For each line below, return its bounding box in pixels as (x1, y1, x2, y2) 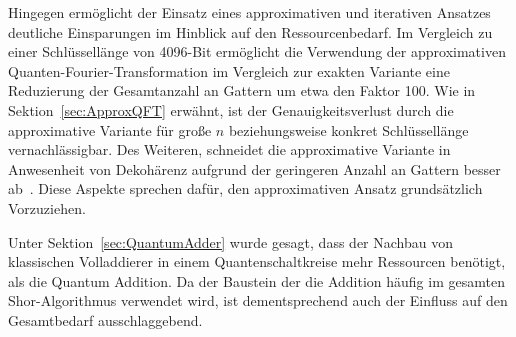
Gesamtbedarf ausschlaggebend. (8, 309, 203, 330)
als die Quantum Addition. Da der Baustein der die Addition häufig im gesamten (8, 270, 505, 291)
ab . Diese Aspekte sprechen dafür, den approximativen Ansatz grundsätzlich (8, 178, 483, 199)
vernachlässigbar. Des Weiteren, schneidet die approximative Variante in (8, 139, 451, 160)
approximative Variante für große (8, 119, 212, 140)
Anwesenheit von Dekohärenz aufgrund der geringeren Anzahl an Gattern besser (8, 158, 501, 179)
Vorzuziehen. (8, 197, 86, 218)
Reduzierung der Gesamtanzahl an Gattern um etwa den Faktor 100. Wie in (8, 80, 476, 101)
